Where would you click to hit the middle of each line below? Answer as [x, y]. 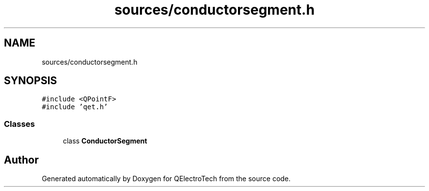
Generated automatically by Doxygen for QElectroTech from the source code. [166, 179]
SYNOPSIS [31, 81]
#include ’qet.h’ [75, 107]
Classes [20, 124]
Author [21, 160]
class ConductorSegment [105, 141]
